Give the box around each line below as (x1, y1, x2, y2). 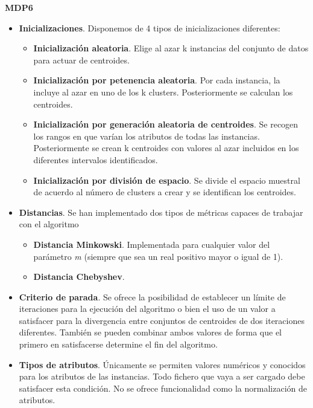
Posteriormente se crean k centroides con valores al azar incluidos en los (33, 141, 299, 154)
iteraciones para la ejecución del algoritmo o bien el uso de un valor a (19, 302, 276, 315)
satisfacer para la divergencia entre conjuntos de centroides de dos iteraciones (19, 314, 305, 326)
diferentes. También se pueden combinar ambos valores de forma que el (19, 326, 282, 338)
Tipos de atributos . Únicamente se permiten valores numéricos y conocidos (19, 358, 306, 371)
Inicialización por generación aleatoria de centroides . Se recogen (33, 118, 299, 131)
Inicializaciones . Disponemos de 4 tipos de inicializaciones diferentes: (19, 21, 280, 34)
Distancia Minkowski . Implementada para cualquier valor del (33, 238, 270, 250)
